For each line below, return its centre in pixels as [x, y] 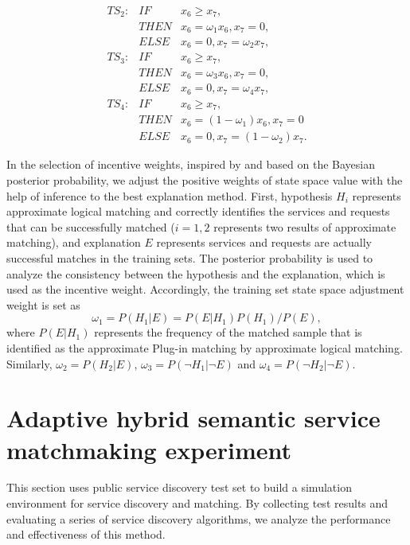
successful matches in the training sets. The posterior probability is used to [190, 258]
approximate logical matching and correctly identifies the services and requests [198, 211]
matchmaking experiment [149, 449]
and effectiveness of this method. [86, 534]
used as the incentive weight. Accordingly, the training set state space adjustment [205, 289]
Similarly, [29, 363]
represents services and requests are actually [264, 242]
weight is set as [43, 304]
